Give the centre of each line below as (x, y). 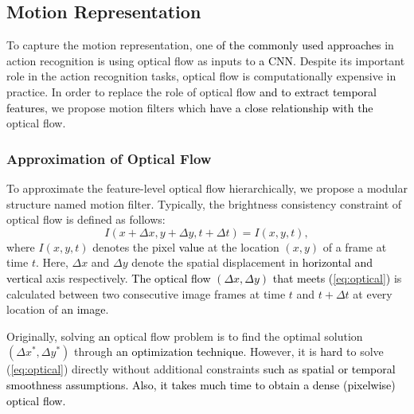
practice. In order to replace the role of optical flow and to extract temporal (191, 91)
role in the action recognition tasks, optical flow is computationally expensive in (201, 76)
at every (373, 293)
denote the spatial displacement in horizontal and (252, 262)
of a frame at (355, 246)
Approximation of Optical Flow (109, 158)
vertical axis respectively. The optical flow (109, 277)
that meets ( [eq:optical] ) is (337, 277)
